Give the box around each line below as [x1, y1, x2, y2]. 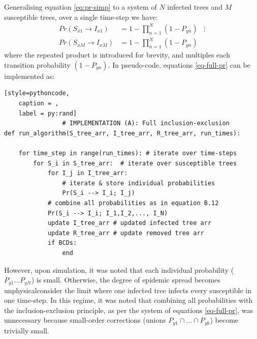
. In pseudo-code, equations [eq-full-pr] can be [108, 59, 250, 70]
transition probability [4, 59, 71, 70]
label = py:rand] [18, 109, 77, 117]
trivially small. [4, 325, 49, 335]
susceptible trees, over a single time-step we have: [4, 11, 158, 22]
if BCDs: [47, 239, 77, 247]
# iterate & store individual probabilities [62, 179, 215, 187]
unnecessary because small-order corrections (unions [4, 315, 166, 325]
